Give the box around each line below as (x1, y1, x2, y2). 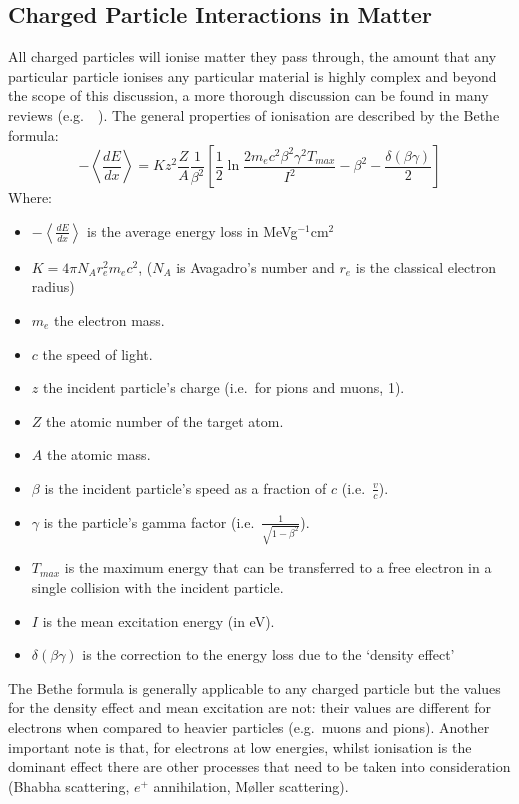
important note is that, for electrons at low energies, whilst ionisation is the (8, 736, 472, 757)
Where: (8, 187, 52, 208)
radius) (31, 276, 75, 297)
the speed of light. (42, 343, 153, 364)
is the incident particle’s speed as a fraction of (44, 477, 327, 498)
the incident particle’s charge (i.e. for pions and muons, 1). (42, 377, 405, 398)
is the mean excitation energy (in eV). (42, 610, 275, 631)
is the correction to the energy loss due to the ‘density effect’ (82, 644, 455, 665)
